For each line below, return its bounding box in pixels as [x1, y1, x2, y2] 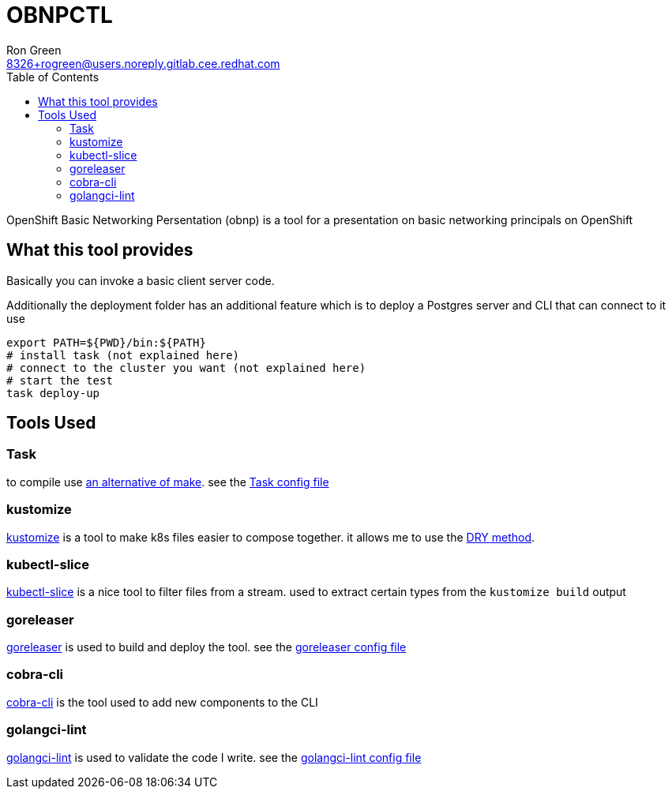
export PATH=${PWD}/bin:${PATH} [6, 336, 206, 349]
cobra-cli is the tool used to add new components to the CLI [6, 695, 318, 709]
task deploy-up [6, 386, 100, 399]
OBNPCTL [6, 2, 113, 28]
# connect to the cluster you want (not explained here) [6, 361, 366, 374]
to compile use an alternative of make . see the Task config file [6, 474, 329, 489]
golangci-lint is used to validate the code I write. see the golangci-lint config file [6, 750, 422, 764]
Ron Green [6, 43, 62, 57]
